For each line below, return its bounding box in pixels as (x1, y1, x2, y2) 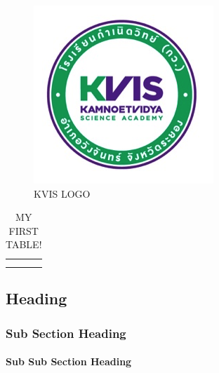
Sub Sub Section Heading (6, 354, 132, 369)
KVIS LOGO (34, 186, 91, 201)
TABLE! (6, 237, 42, 252)
